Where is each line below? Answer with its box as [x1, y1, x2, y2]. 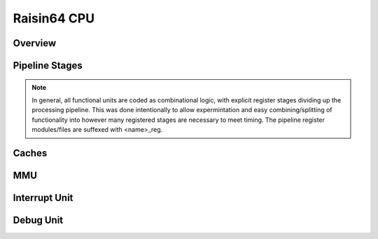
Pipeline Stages [13, 60, 83, 71]
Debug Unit [13, 214, 64, 226]
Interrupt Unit [13, 191, 73, 203]
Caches [13, 147, 48, 159]
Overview [13, 37, 57, 49]
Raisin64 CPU [13, 11, 94, 26]
